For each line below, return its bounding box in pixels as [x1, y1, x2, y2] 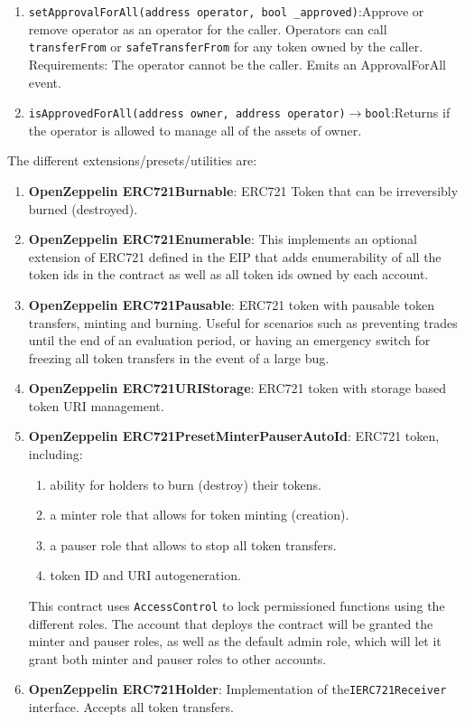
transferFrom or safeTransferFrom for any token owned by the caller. [28, 37, 423, 56]
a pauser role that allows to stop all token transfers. [50, 535, 337, 554]
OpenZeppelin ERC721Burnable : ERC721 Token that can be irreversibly [28, 181, 459, 200]
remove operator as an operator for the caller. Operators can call [28, 19, 387, 38]
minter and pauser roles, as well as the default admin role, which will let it [28, 632, 442, 651]
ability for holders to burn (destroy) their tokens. [50, 474, 321, 493]
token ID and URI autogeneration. [50, 566, 241, 585]
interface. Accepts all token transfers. [28, 698, 234, 717]
